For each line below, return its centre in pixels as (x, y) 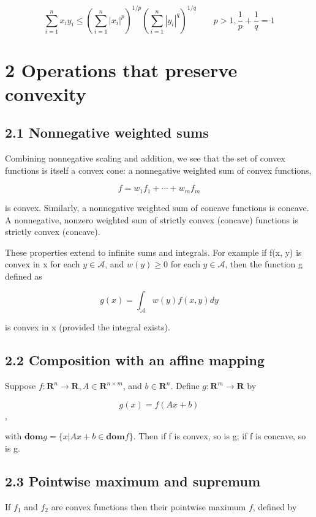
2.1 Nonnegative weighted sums (107, 132)
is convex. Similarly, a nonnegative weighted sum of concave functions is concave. (157, 207)
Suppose (21, 386)
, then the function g (264, 264)
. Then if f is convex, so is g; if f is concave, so (220, 436)
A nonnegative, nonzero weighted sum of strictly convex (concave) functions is (152, 219)
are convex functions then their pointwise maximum (149, 506)
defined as (24, 276)
